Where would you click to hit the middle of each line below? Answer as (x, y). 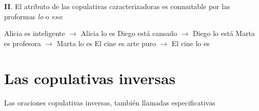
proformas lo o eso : (34, 16)
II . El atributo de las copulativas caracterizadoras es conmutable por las (117, 6)
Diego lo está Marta (224, 33)
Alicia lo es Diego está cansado (129, 33)
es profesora (23, 43)
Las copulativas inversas (90, 78)
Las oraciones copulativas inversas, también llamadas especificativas (110, 102)
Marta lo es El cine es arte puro (106, 43)
